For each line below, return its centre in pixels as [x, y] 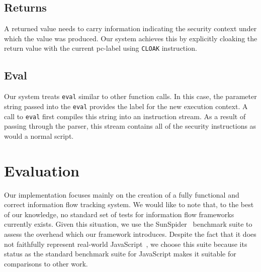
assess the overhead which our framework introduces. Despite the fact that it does [130, 234]
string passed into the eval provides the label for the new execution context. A [126, 106]
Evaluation [42, 170]
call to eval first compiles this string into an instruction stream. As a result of [125, 116]
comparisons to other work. [46, 263]
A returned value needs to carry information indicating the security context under [130, 28]
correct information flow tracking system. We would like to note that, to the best [129, 204]
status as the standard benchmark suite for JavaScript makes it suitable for [120, 254]
